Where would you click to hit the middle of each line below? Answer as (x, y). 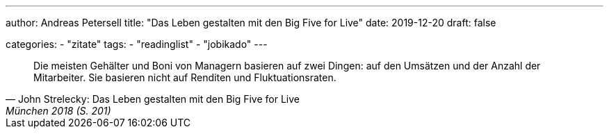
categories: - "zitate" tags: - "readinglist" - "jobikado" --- (137, 44)
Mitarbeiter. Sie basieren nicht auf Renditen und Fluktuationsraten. (185, 77)
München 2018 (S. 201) (58, 111)
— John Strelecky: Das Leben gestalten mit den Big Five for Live (153, 99)
